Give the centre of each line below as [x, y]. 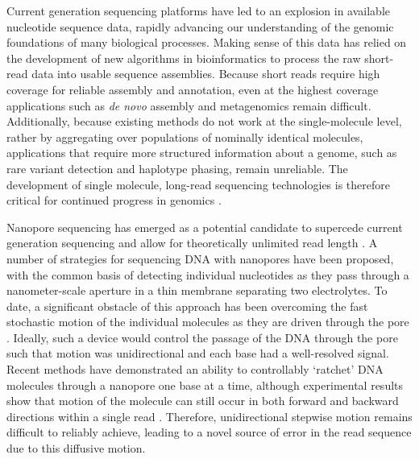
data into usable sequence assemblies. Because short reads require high [206, 74]
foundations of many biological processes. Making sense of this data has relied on [207, 42]
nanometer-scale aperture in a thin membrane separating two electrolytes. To [197, 290]
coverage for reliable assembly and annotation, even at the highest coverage [193, 89]
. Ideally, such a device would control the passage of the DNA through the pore [202, 337]
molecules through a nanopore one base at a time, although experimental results [205, 385]
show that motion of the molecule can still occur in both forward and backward [203, 401]
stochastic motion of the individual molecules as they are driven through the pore [208, 322]
